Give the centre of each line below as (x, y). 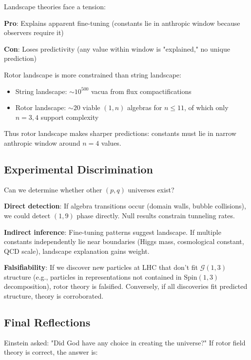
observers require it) (34, 32)
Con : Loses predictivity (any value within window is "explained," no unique (117, 48)
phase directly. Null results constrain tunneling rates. (156, 215)
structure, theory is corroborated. (54, 296)
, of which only (206, 107)
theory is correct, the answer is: (51, 352)
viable (91, 107)
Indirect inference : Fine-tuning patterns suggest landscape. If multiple (113, 232)
